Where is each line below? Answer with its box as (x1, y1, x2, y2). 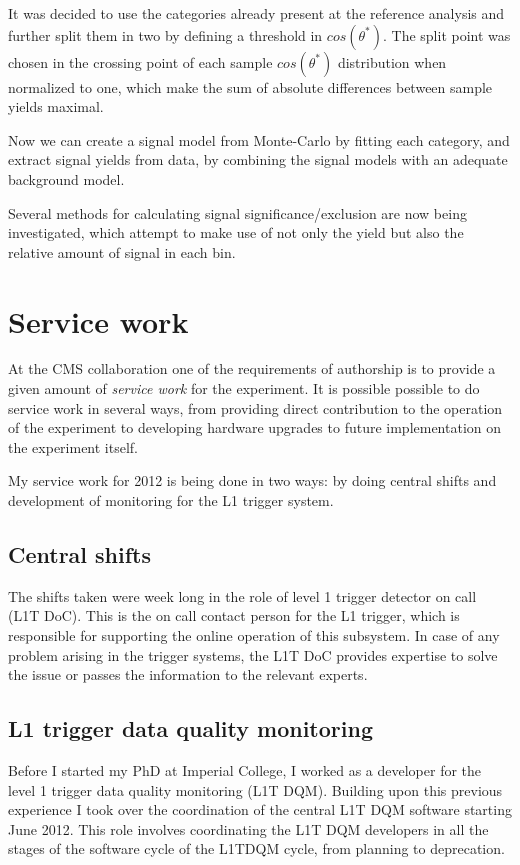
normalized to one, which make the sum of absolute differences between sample (8, 76, 493, 97)
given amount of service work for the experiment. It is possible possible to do (8, 378, 480, 399)
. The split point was (382, 24, 511, 45)
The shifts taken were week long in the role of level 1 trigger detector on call (8, 585, 477, 606)
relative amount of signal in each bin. (8, 241, 236, 262)
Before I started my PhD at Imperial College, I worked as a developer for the (8, 760, 482, 780)
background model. (8, 168, 125, 189)
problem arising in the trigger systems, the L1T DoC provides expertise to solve (8, 644, 498, 665)
